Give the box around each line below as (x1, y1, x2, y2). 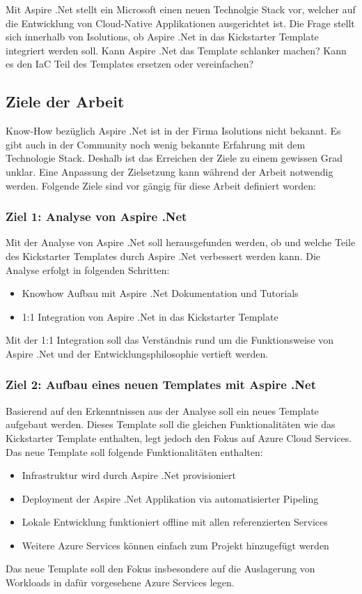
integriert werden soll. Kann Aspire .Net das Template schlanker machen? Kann (6, 43, 347, 57)
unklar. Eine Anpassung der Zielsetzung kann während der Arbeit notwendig (6, 164, 333, 178)
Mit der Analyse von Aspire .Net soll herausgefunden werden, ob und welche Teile (6, 235, 356, 250)
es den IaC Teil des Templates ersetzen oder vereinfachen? (6, 56, 254, 71)
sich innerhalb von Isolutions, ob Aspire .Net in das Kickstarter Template (6, 29, 319, 44)
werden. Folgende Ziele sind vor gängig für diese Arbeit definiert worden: (6, 178, 316, 192)
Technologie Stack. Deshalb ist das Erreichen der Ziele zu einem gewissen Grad (6, 151, 343, 165)
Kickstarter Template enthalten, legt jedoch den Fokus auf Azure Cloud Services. (6, 430, 352, 445)
